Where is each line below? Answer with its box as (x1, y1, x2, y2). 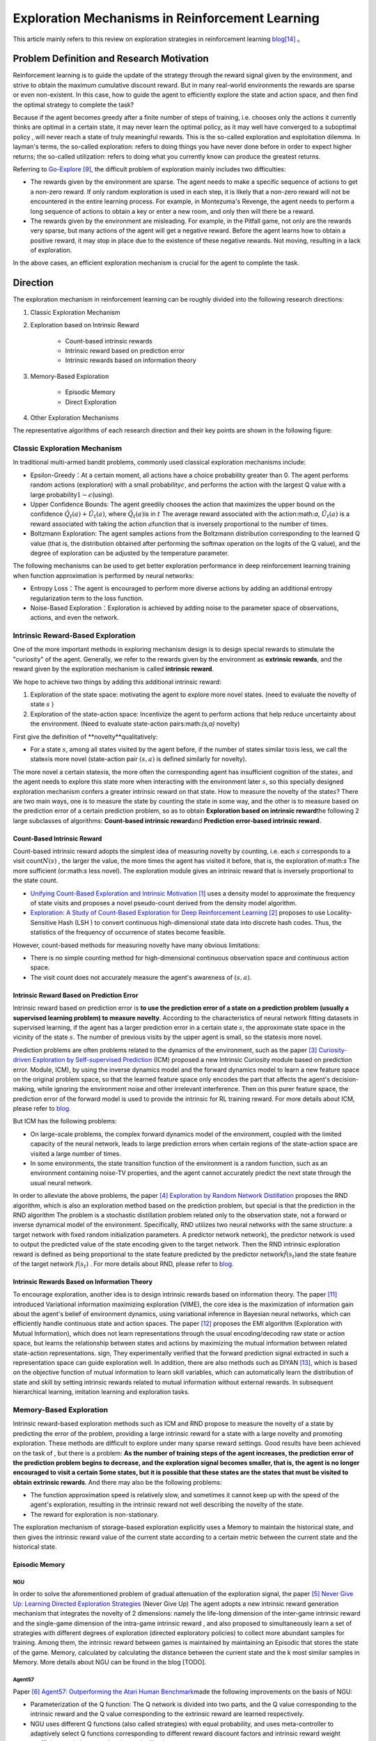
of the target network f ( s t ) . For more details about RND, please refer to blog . (13, 1259, 234, 1270)
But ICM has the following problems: (13, 1117, 118, 1125)
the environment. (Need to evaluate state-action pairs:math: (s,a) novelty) (30, 719, 240, 728)
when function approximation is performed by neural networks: (13, 571, 194, 579)
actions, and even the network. (30, 614, 120, 622)
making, (13, 1085, 36, 1093)
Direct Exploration (65, 398, 117, 406)
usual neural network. (30, 1178, 93, 1187)
